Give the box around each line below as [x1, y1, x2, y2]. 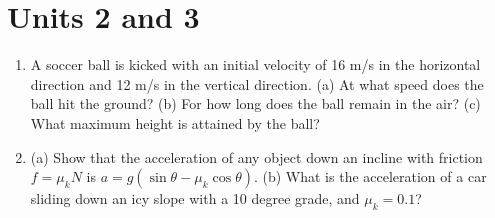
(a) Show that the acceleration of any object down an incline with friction [30, 146, 483, 167]
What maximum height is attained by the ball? [30, 112, 320, 133]
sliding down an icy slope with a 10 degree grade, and [30, 188, 360, 209]
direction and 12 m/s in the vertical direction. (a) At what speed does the [30, 73, 484, 94]
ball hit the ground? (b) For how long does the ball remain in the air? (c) [30, 93, 481, 114]
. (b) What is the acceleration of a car [253, 166, 487, 187]
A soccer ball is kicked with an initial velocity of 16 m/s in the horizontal [30, 54, 481, 75]
